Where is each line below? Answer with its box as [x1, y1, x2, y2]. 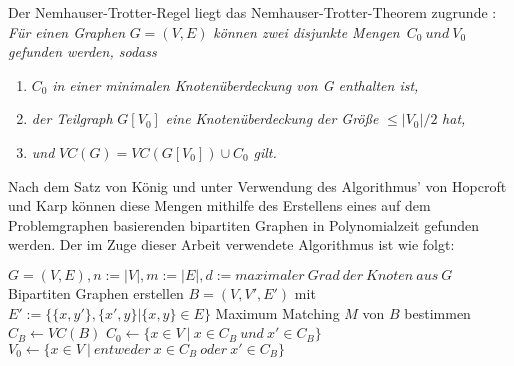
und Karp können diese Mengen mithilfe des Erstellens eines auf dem [8, 195, 431, 216]
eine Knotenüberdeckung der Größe [165, 108, 379, 129]
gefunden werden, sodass [8, 41, 157, 62]
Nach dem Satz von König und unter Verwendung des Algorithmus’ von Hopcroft [8, 175, 507, 196]
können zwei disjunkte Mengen [213, 21, 400, 42]
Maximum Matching [215, 302, 340, 323]
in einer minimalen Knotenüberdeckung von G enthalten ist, [52, 74, 419, 95]
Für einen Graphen [8, 21, 126, 42]
